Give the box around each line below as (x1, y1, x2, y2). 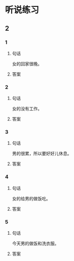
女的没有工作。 (12, 106, 42, 112)
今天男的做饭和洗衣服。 (12, 241, 59, 246)
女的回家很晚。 (12, 60, 42, 66)
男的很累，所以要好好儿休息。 (12, 151, 72, 157)
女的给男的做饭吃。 (12, 196, 51, 201)
